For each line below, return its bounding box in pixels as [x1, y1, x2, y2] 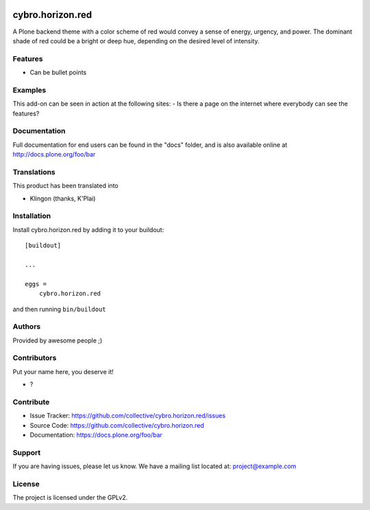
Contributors [12, 353, 57, 363]
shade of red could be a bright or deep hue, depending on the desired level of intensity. [12, 36, 260, 45]
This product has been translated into [12, 182, 119, 190]
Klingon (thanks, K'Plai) [29, 194, 96, 202]
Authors [12, 322, 41, 332]
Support [12, 448, 41, 457]
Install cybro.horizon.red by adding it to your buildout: [12, 225, 164, 233]
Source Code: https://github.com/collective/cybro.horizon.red [29, 421, 205, 429]
